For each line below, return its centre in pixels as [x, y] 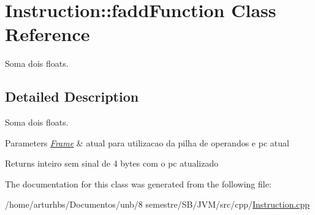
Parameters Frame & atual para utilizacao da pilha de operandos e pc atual [147, 142]
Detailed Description [72, 96]
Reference [47, 34]
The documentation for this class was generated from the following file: [138, 183]
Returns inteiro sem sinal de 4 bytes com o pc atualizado [112, 163]
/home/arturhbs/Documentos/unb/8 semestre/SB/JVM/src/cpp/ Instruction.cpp [157, 204]
